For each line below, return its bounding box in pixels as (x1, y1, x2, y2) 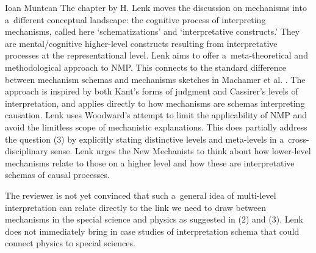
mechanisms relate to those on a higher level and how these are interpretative (5, 156, 295, 169)
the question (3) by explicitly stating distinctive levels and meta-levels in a (5, 132, 284, 145)
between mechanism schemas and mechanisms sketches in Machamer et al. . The (5, 73, 306, 85)
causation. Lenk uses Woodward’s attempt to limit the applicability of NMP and (5, 109, 307, 121)
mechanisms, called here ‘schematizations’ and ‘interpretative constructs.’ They (5, 25, 300, 38)
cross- (288, 132, 309, 145)
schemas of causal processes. (5, 168, 110, 181)
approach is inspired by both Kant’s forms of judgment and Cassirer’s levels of (5, 85, 298, 98)
